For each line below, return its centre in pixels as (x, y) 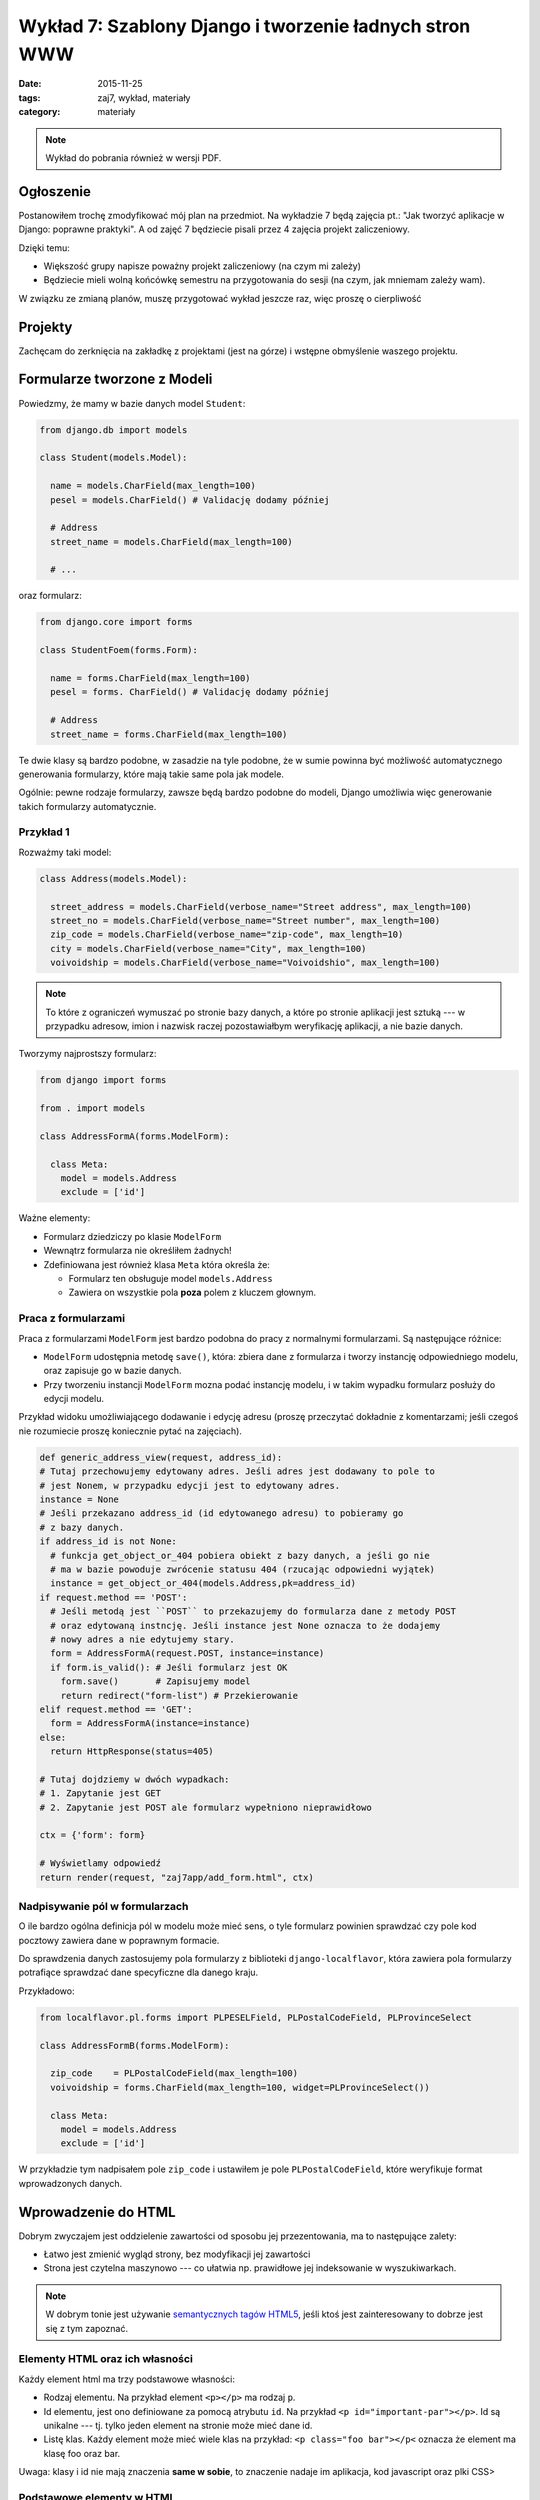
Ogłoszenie (55, 191)
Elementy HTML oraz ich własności (106, 2359)
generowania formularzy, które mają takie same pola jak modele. (151, 774)
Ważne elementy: (54, 1218)
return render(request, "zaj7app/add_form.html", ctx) (176, 1877)
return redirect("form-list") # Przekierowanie (179, 1695)
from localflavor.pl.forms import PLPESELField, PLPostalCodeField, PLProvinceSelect (255, 2017)
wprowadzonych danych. (70, 2183)
